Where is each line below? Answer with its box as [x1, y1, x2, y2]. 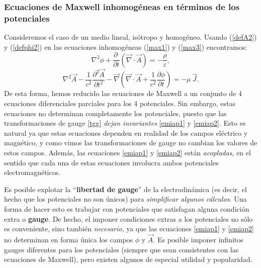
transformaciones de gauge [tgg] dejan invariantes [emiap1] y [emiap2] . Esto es [4, 118, 246, 128]
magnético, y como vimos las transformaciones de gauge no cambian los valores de [4, 137, 257, 148]
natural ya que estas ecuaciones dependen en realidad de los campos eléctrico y [4, 127, 248, 138]
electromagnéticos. [4, 167, 61, 177]
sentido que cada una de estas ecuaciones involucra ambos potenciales [4, 157, 219, 167]
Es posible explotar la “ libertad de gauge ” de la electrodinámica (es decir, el [4, 184, 247, 194]
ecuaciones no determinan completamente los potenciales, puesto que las [4, 108, 227, 118]
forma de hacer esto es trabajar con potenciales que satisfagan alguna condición [4, 204, 249, 214]
